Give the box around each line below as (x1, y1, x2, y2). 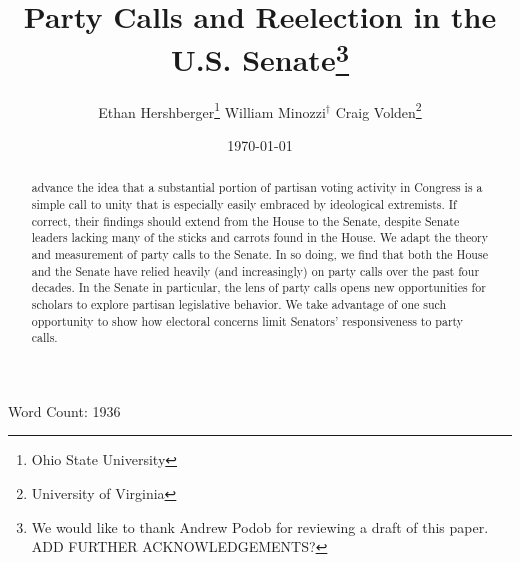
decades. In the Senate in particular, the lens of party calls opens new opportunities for (31, 279, 486, 296)
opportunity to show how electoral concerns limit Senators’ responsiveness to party (31, 312, 464, 329)
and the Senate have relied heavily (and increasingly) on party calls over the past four (31, 262, 480, 279)
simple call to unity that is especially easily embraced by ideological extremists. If (31, 195, 457, 212)
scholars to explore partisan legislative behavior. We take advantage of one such (31, 295, 447, 312)
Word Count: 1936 (8, 400, 121, 421)
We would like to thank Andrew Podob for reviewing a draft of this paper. (31, 516, 489, 537)
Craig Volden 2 (335, 98, 422, 122)
